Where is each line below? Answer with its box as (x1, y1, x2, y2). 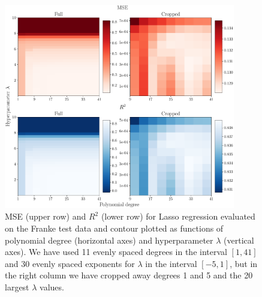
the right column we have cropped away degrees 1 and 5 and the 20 (5, 269, 253, 281)
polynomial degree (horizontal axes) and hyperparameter (5, 233, 213, 246)
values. (40, 280, 64, 293)
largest (5, 280, 29, 293)
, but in (230, 257, 258, 269)
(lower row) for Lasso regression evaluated (101, 210, 255, 223)
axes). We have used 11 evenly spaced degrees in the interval (5, 245, 227, 258)
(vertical (224, 233, 254, 246)
